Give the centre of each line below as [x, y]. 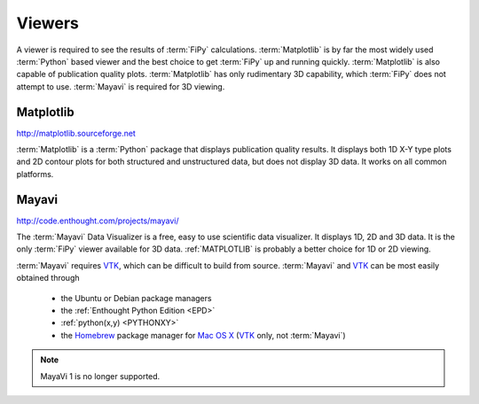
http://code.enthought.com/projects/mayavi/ [98, 221]
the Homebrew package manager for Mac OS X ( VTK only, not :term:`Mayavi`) [203, 335]
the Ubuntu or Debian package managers [136, 298]
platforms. [35, 174]
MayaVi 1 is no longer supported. [100, 376]
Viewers [47, 23]
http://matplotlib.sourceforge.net [76, 133]
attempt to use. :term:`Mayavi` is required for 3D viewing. [121, 86]
